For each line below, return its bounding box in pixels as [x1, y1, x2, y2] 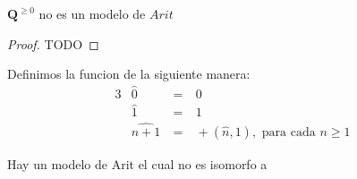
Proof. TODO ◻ [7, 34, 99, 53]
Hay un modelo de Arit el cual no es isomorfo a [7, 154, 268, 173]
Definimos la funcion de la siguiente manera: [7, 64, 251, 83]
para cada [261, 125, 316, 139]
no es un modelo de [38, 4, 146, 22]
